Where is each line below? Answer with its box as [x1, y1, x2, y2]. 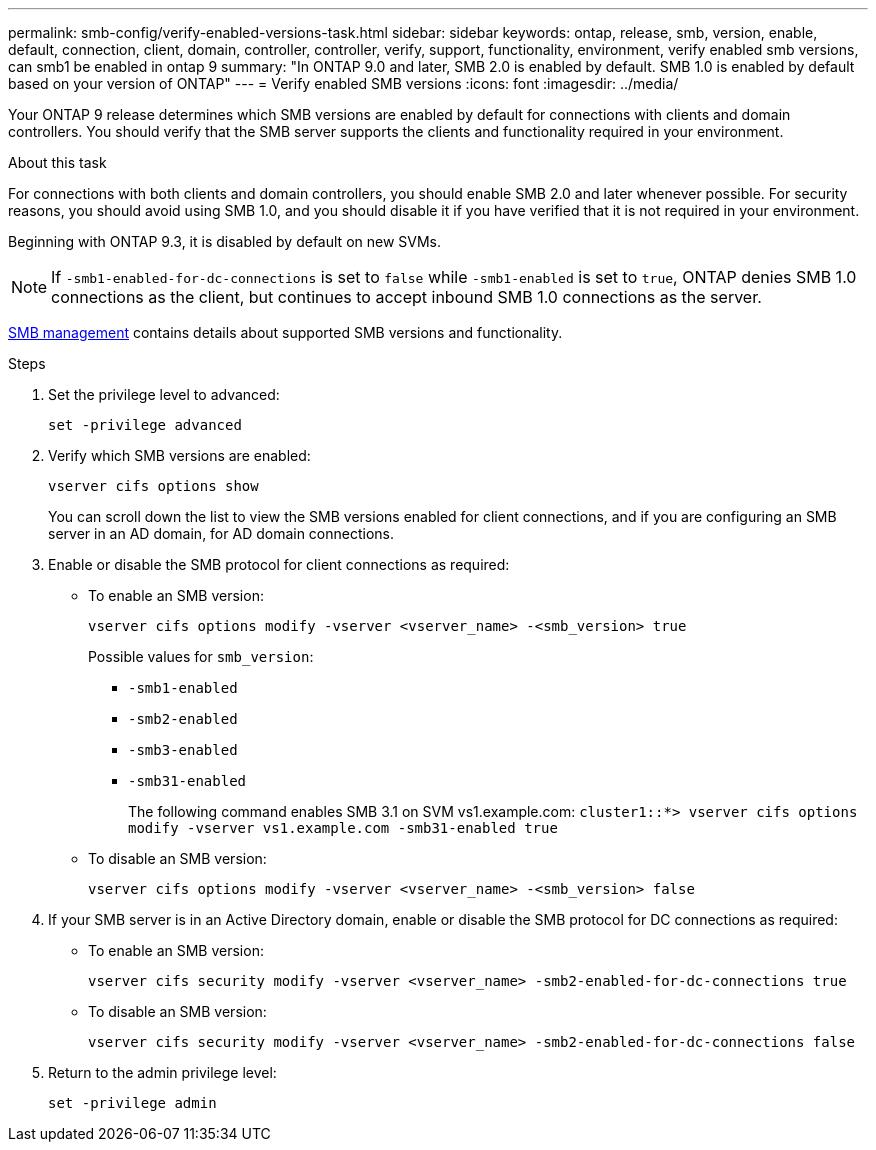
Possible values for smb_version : [88, 648, 314, 665]
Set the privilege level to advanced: [48, 386, 280, 403]
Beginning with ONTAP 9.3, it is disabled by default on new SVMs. [8, 233, 442, 250]
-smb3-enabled [128, 742, 238, 758]
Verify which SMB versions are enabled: [48, 447, 311, 464]
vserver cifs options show [48, 478, 259, 494]
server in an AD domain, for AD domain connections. [48, 525, 395, 542]
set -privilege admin [48, 1095, 217, 1111]
